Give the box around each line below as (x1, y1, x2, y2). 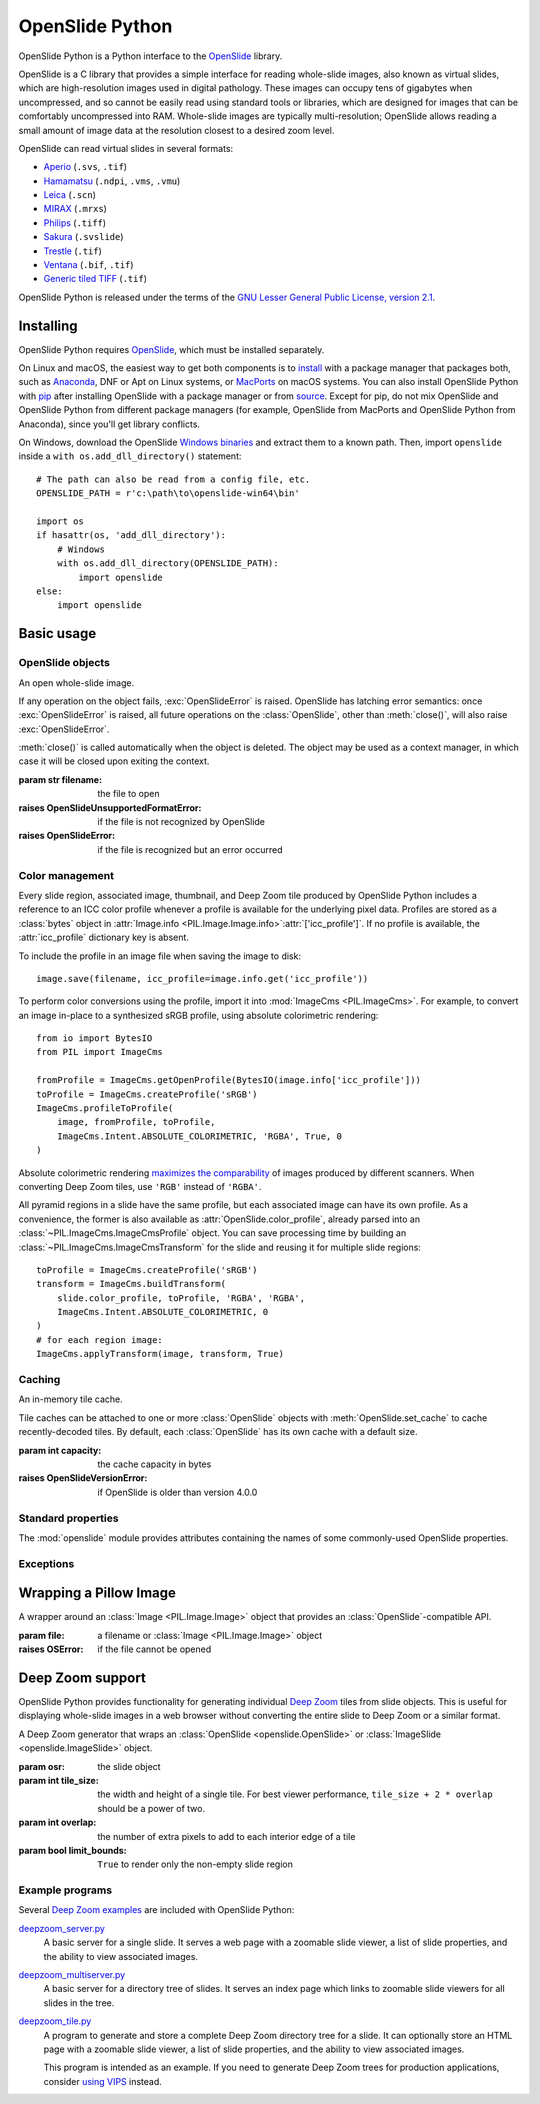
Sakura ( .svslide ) (43, 231, 124, 243)
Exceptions (18, 1556, 75, 1570)
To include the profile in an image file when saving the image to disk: (18, 950, 302, 962)
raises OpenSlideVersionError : (18, 1472, 148, 1484)
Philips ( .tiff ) (43, 216, 107, 229)
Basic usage (18, 625, 97, 642)
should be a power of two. (97, 1802, 205, 1814)
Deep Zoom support (18, 1669, 147, 1686)
